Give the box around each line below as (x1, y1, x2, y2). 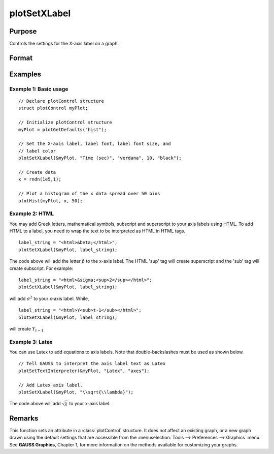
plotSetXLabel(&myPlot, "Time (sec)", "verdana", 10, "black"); (18, 155, 182, 161)
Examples (9, 70, 42, 78)
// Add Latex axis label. (18, 382, 83, 388)
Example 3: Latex (9, 338, 53, 345)
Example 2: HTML (9, 210, 54, 217)
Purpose (9, 27, 37, 36)
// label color (18, 148, 56, 154)
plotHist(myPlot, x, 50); (18, 198, 83, 203)
